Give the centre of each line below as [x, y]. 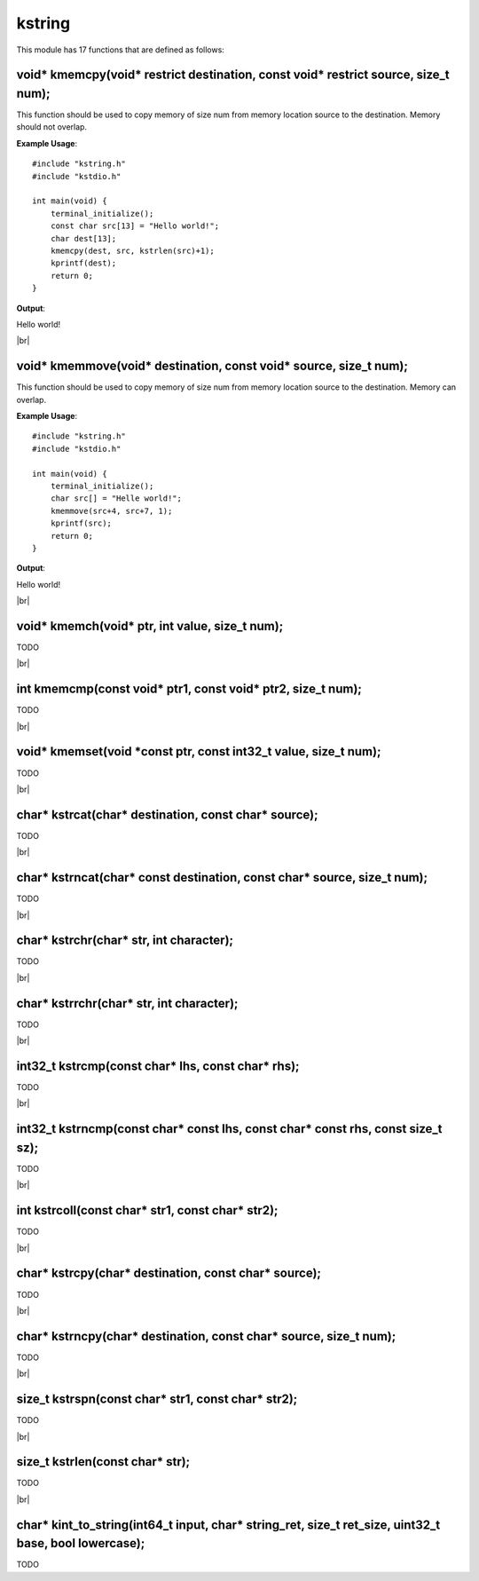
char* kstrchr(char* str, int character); [125, 941]
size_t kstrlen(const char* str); [103, 1462]
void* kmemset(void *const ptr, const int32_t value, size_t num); [199, 751]
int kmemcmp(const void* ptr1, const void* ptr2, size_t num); [189, 689]
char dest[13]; [83, 238]
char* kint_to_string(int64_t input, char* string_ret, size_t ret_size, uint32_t [228, 1525]
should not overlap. [52, 127]
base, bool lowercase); [81, 1543]
